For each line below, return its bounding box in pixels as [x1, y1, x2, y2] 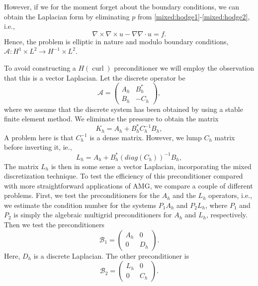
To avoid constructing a [4, 62, 76, 73]
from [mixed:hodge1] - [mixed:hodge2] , [138, 11, 250, 21]
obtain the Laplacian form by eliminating [4, 11, 130, 21]
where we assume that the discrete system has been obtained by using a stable [4, 103, 243, 114]
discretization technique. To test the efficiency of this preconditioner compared [4, 171, 243, 181]
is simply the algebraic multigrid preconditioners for [13, 209, 172, 220]
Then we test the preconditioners [4, 219, 105, 230]
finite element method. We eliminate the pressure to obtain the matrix [4, 113, 219, 124]
